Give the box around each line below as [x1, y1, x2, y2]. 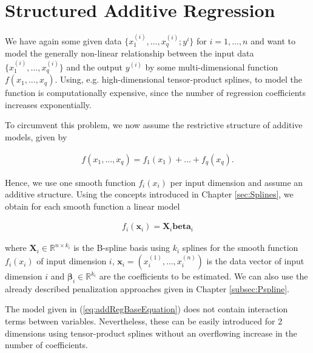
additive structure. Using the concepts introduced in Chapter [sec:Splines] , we [5, 188, 294, 200]
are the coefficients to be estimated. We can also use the [99, 270, 308, 283]
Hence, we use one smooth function [5, 176, 136, 188]
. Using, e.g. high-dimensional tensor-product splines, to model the [55, 73, 303, 86]
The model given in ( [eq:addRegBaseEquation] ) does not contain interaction [5, 303, 288, 315]
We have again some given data [5, 34, 122, 47]
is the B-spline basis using [73, 241, 170, 254]
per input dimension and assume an [170, 176, 303, 188]
